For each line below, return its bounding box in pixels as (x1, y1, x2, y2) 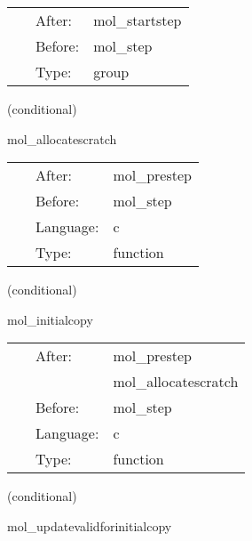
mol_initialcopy (7, 310, 93, 328)
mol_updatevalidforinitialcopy (7, 516, 172, 535)
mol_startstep (93, 10, 182, 30)
